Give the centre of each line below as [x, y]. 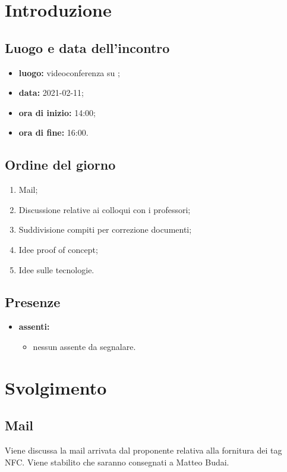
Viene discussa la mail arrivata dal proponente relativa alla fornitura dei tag [143, 450]
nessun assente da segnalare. [84, 346]
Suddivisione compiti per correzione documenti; [105, 229]
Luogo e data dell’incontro [87, 47]
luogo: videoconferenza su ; [69, 72]
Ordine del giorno [60, 165]
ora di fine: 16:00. [53, 132]
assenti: [34, 326]
